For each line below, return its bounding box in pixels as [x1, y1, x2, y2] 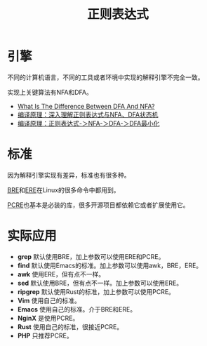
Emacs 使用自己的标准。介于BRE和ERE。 [17, 305, 137, 313]
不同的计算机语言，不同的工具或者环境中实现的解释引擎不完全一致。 [7, 73, 204, 81]
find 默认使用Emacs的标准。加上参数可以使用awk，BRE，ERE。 [17, 261, 203, 270]
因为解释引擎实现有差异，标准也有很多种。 [7, 171, 131, 179]
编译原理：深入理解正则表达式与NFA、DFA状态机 [17, 110, 159, 119]
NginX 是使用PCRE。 [17, 314, 79, 322]
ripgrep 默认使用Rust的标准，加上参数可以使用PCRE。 [17, 287, 175, 295]
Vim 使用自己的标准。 [17, 296, 81, 305]
